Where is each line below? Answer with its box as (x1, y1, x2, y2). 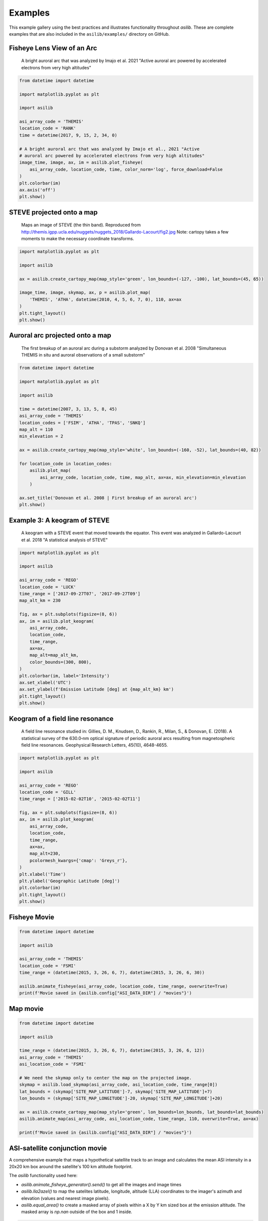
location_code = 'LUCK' (19, 584, 77, 589)
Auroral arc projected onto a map (9, 331, 112, 339)
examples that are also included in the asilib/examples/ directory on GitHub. (9, 31, 170, 37)
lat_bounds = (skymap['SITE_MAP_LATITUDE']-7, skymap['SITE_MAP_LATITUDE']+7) (19, 1089, 212, 1094)
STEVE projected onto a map (9, 208, 98, 216)
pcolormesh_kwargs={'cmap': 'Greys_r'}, (29, 858, 128, 863)
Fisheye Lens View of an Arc (9, 44, 97, 52)
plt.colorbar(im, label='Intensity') (19, 673, 110, 678)
